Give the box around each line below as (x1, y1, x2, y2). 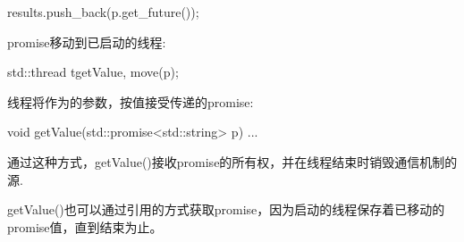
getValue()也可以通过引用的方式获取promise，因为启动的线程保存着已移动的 (7, 200, 445, 219)
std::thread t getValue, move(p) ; (7, 63, 179, 81)
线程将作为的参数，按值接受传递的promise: (7, 92, 254, 111)
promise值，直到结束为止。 (7, 217, 163, 236)
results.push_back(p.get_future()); (7, 3, 199, 21)
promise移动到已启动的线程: (7, 32, 166, 51)
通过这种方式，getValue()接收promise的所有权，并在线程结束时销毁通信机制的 (7, 152, 458, 171)
